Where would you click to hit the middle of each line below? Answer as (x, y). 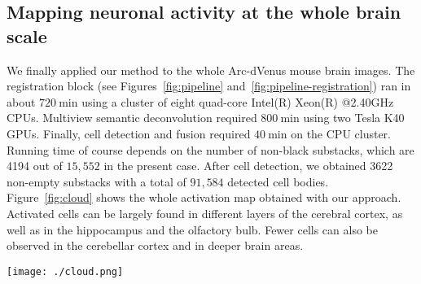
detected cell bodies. (278, 181)
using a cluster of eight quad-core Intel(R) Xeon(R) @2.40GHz (238, 101)
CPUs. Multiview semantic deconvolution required (132, 118)
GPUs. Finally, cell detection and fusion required (129, 133)
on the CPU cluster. (341, 133)
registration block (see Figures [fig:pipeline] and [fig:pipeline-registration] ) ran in (209, 86)
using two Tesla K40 (354, 118)
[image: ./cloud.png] (65, 271)
